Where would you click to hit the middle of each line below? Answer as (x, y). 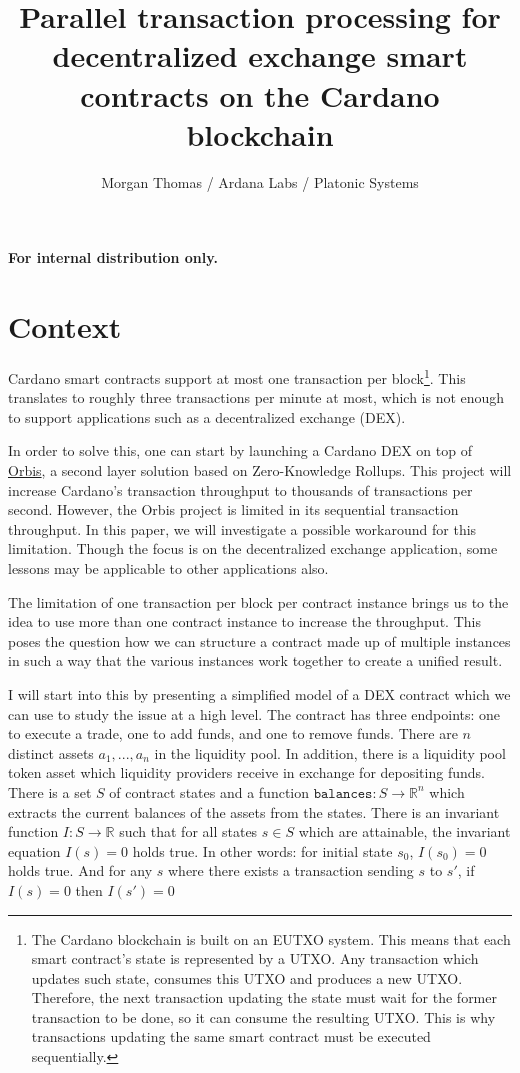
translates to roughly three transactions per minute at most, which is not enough (256, 397)
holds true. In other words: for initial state (262, 850)
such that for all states (188, 831)
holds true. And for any (80, 870)
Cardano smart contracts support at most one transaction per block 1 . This (237, 376)
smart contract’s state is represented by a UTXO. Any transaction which (255, 958)
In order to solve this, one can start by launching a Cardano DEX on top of (240, 450)
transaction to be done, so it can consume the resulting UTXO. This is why (263, 1016)
